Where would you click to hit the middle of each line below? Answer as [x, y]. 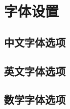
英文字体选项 [35, 71]
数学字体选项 [35, 99]
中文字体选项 [35, 42]
